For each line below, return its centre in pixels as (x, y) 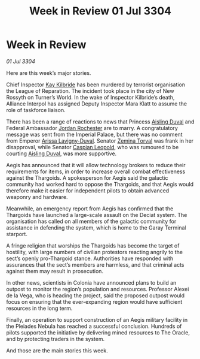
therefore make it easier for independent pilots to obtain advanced (88, 191)
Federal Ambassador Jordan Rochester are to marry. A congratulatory (92, 128)
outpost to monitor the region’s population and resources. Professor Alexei (98, 289)
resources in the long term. (39, 308)
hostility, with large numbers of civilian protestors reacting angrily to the (95, 252)
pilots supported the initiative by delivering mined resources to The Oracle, (98, 332)
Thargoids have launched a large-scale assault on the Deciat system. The (97, 215)
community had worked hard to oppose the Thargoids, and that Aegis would (100, 184)
